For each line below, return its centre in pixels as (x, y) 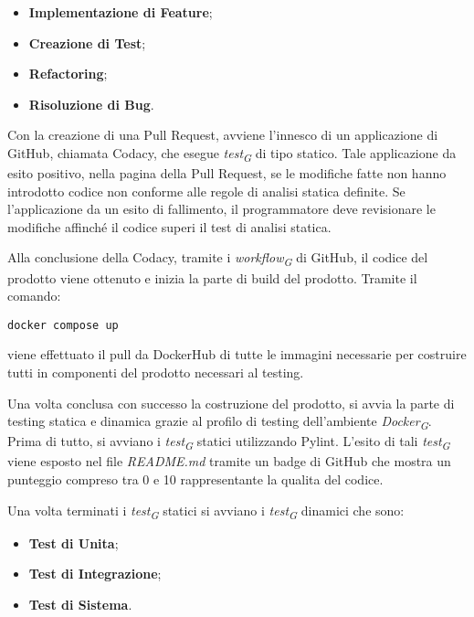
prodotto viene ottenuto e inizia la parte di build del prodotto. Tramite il (212, 277)
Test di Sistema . (80, 604)
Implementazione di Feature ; (121, 12)
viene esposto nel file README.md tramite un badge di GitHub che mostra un (229, 461)
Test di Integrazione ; (95, 574)
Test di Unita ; (74, 543)
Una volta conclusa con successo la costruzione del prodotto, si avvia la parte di (231, 403)
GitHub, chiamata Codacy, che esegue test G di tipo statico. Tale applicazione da (232, 154)
